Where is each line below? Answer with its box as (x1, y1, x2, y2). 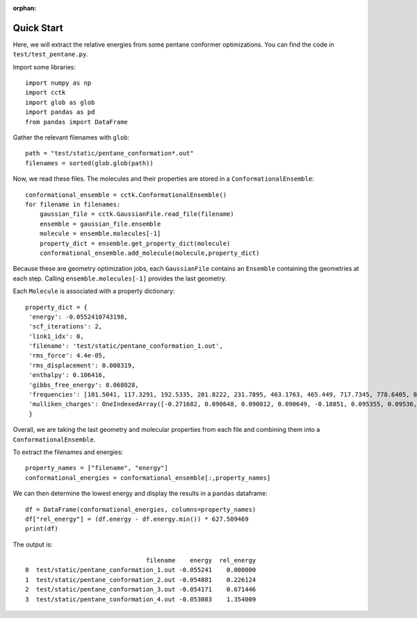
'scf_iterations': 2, (28, 323, 103, 331)
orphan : (13, 4, 37, 12)
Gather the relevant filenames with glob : (13, 133, 130, 142)
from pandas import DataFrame (25, 118, 129, 126)
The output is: (13, 540, 53, 549)
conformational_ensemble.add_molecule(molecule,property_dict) (39, 249, 260, 257)
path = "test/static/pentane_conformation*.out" (25, 149, 194, 158)
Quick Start (13, 22, 63, 34)
